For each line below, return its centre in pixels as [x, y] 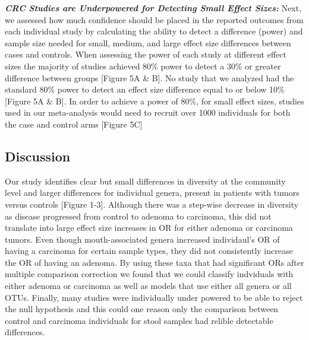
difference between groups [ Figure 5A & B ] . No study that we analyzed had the [149, 77]
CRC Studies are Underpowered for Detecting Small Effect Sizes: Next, [153, 8]
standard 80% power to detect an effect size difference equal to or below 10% [145, 89]
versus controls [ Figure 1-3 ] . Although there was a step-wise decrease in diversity [152, 204]
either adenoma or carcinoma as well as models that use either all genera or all [148, 286]
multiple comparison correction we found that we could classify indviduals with [149, 274]
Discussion [38, 156]
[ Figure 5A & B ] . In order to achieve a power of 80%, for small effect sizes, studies [154, 101]
